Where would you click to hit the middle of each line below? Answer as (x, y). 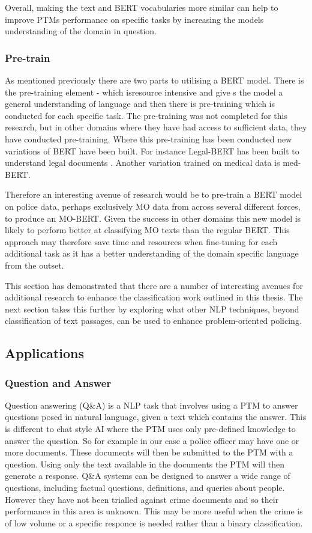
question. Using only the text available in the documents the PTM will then (145, 464)
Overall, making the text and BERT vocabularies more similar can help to (142, 7)
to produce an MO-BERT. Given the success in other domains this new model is (153, 218)
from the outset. (34, 265)
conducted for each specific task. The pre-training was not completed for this (146, 115)
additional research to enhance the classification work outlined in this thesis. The (154, 297)
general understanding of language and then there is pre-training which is (140, 104)
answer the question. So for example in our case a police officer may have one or (152, 440)
